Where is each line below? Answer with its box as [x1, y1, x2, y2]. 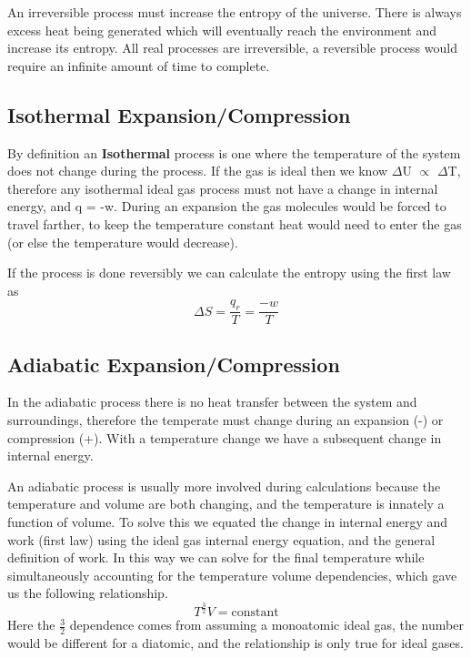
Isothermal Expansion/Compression [7, 100, 351, 128]
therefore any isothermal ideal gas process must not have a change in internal [7, 178, 438, 197]
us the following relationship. [7, 583, 168, 602]
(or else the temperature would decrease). [7, 232, 238, 251]
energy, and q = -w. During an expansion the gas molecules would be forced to [7, 197, 446, 216]
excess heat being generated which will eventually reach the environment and [7, 20, 436, 39]
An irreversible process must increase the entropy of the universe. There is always [7, 3, 462, 21]
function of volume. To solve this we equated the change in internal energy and [7, 511, 448, 531]
